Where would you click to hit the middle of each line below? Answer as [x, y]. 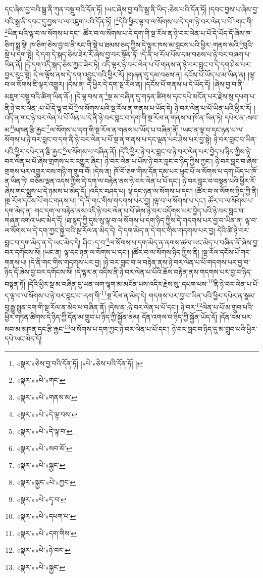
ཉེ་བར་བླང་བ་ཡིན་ [235, 139]
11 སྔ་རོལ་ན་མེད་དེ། [124, 294]
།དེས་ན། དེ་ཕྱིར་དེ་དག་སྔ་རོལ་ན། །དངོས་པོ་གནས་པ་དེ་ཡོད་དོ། [139, 84]
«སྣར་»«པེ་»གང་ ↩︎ [41, 380]
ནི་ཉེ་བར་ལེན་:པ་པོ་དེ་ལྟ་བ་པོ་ [40, 107]
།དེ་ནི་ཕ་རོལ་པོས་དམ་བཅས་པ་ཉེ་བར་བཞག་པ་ [195, 54]
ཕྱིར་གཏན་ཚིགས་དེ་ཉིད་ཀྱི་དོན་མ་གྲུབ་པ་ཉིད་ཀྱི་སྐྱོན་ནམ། [72, 317]
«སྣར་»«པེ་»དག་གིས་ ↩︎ [46, 533]
